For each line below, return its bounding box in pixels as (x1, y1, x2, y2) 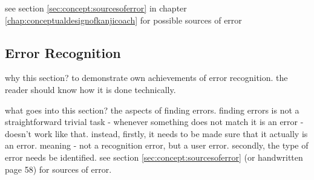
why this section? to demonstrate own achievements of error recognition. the (5, 71, 288, 84)
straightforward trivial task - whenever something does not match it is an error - (5, 115, 304, 128)
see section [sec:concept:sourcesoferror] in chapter (5, 2, 187, 14)
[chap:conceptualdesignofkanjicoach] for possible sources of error (5, 13, 242, 26)
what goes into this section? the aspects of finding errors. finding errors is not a (5, 103, 299, 116)
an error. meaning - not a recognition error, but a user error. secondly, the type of (5, 139, 309, 152)
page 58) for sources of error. (5, 162, 112, 175)
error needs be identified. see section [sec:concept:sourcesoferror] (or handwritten (5, 150, 303, 163)
